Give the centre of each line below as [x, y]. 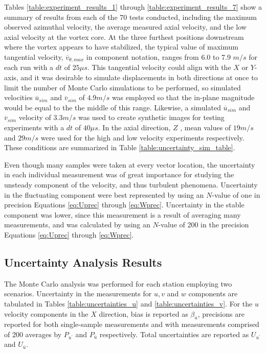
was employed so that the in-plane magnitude [183, 97]
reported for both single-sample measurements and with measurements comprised [132, 324]
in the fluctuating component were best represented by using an [104, 194]
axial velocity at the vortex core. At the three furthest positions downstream [124, 37]
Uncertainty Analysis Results [83, 262]
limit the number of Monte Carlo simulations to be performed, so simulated [123, 87]
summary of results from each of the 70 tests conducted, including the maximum [130, 17]
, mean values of [206, 127]
